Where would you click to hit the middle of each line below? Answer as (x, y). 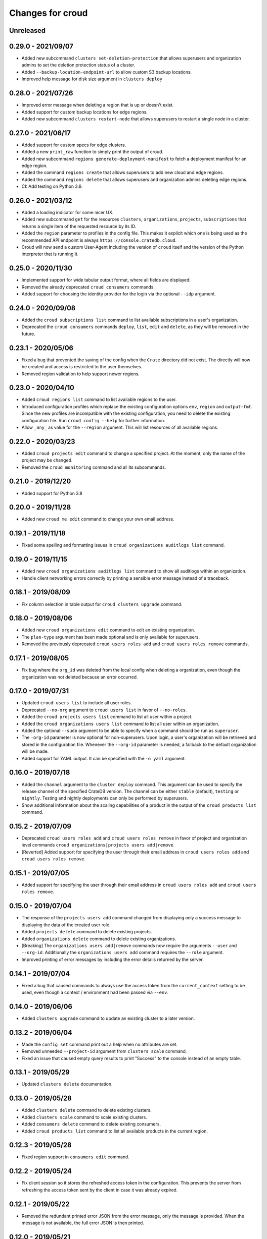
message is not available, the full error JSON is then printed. (83, 1223)
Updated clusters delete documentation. (67, 1084)
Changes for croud (48, 13)
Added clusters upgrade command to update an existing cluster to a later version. (108, 1018)
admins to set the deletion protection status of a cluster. (78, 65)
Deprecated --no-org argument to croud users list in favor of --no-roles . (104, 710)
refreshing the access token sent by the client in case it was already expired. (100, 1190)
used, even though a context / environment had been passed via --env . (95, 992)
